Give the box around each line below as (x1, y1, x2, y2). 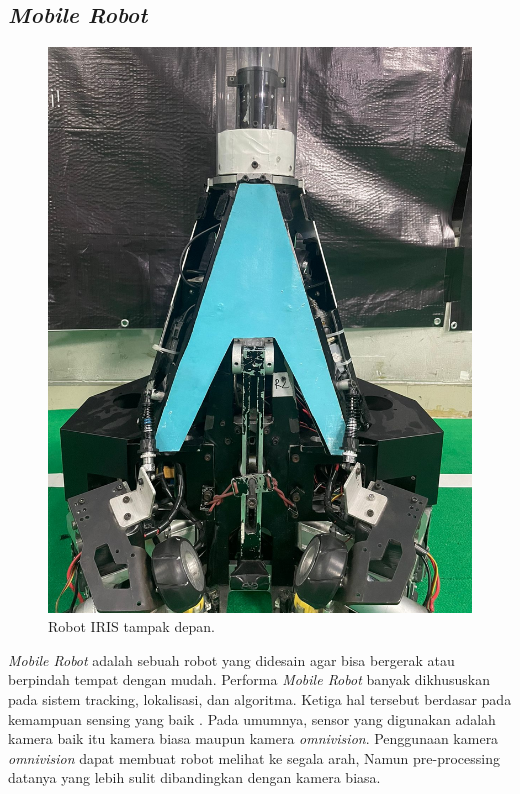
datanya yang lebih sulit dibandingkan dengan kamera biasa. (8, 767, 381, 788)
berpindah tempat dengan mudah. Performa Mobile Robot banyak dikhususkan (8, 669, 490, 690)
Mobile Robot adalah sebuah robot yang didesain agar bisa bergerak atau (8, 649, 455, 670)
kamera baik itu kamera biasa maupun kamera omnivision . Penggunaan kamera (8, 728, 499, 749)
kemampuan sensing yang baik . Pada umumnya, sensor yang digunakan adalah (8, 708, 496, 729)
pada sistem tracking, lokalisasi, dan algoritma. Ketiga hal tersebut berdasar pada (8, 688, 512, 709)
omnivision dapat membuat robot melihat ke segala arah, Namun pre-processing (8, 747, 500, 768)
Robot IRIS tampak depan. (48, 616, 215, 637)
